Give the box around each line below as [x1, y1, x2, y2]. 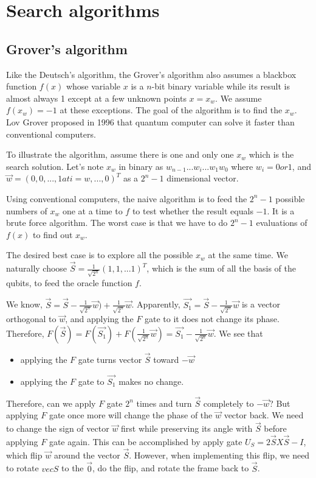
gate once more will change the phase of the [49, 409, 213, 421]
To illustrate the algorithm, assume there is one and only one [6, 148, 234, 161]
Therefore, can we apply [6, 396, 96, 409]
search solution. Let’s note [6, 160, 104, 172]
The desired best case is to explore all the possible [6, 248, 193, 261]
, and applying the [65, 312, 134, 325]
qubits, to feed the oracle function [6, 276, 132, 289]
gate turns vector [78, 353, 142, 366]
